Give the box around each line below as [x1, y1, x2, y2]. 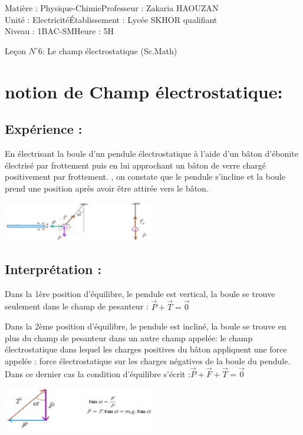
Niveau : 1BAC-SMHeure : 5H [5, 25, 114, 37]
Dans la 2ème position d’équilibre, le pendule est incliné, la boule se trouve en [5, 320, 286, 332]
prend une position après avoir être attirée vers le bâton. [5, 182, 209, 194]
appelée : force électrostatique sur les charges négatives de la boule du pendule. [5, 355, 291, 367]
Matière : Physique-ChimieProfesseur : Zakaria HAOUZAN [5, 2, 219, 14]
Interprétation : [5, 260, 102, 278]
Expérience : [5, 120, 83, 138]
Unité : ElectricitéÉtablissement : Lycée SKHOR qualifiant [5, 13, 218, 25]
